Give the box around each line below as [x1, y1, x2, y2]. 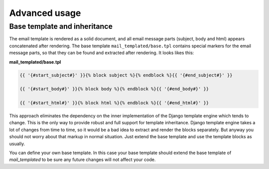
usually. [9, 141, 25, 147]
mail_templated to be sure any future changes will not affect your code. [9, 157, 156, 163]
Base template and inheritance [9, 22, 113, 31]
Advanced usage [9, 7, 81, 18]
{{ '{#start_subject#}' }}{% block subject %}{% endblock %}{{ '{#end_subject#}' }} [19, 72, 233, 78]
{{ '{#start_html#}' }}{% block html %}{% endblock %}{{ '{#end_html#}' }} [19, 100, 209, 106]
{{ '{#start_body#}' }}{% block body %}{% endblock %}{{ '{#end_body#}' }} [19, 86, 209, 92]
